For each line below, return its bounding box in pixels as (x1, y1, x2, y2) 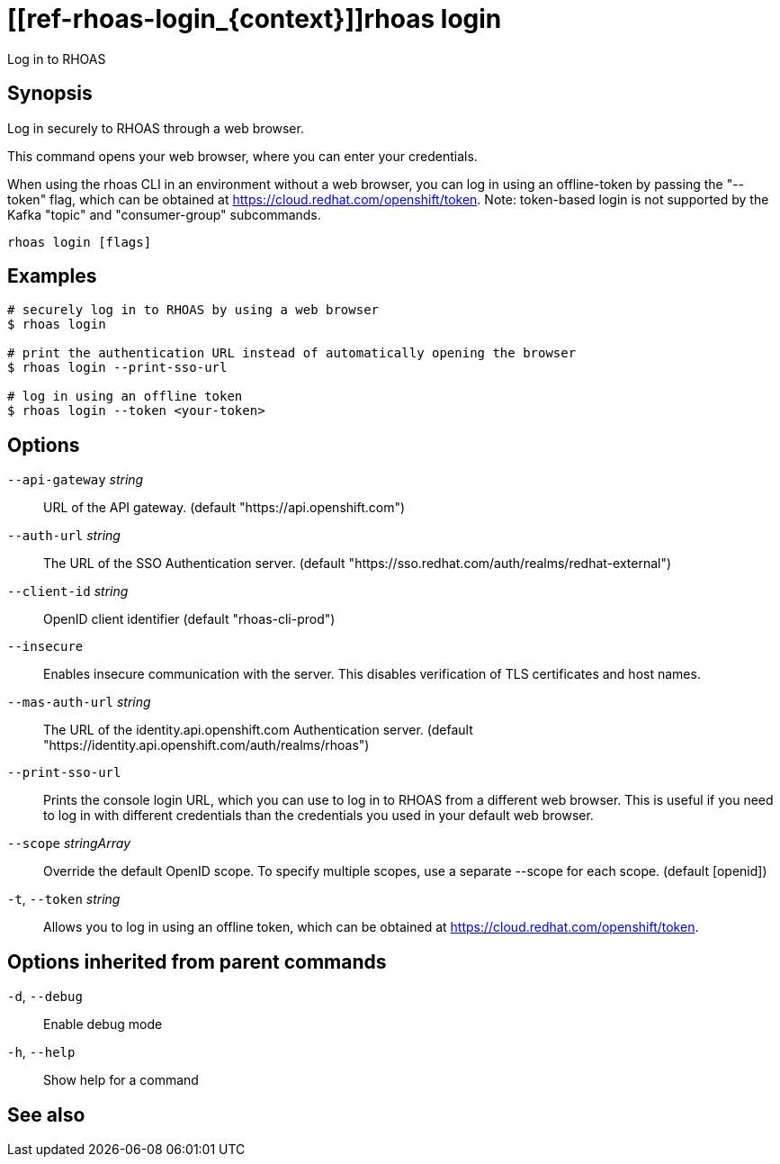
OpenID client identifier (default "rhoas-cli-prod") (43, 611, 336, 627)
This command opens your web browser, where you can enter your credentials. (7, 148, 478, 164)
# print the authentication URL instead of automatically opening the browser (7, 346, 577, 361)
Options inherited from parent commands (7, 950, 387, 973)
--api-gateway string (7, 472, 144, 488)
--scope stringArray (7, 835, 131, 852)
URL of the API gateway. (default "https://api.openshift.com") (43, 500, 406, 516)
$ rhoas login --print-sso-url (7, 360, 228, 375)
